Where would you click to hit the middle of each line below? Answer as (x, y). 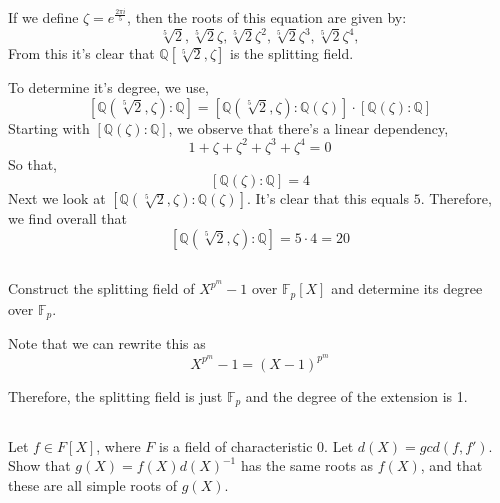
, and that (451, 465)
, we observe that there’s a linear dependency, (308, 127)
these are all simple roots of (93, 484)
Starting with (49, 127)
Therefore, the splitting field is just (115, 395)
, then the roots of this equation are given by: (267, 17)
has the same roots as (307, 465)
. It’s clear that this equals (328, 198)
